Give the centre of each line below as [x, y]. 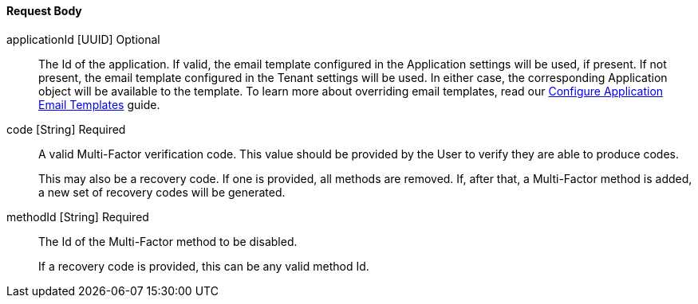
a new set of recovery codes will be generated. [162, 192]
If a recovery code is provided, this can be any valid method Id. [204, 266]
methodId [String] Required [78, 216]
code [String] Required [66, 129]
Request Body [44, 11]
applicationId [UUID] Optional [83, 39]
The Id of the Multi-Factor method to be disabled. [168, 241]
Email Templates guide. [99, 104]
